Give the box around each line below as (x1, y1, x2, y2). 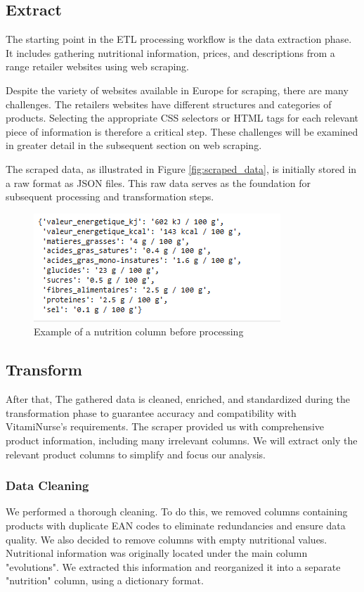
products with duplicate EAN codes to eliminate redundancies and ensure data (6, 517, 346, 532)
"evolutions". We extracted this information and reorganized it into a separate (6, 559, 341, 574)
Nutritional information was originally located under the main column (6, 546, 308, 560)
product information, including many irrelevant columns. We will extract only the (6, 432, 358, 447)
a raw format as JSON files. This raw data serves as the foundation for (6, 175, 311, 190)
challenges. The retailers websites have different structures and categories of (6, 96, 332, 111)
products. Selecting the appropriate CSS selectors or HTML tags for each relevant (6, 110, 359, 125)
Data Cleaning (6, 477, 89, 494)
